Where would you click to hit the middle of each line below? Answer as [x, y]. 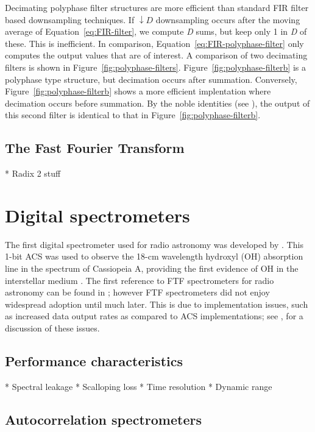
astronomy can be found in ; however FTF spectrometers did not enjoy [137, 292]
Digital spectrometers [97, 215]
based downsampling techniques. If [70, 19]
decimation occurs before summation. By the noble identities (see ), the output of [157, 103]
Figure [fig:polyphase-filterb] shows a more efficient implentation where [138, 91]
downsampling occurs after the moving [228, 19]
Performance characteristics [94, 361]
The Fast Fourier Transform [95, 148]
